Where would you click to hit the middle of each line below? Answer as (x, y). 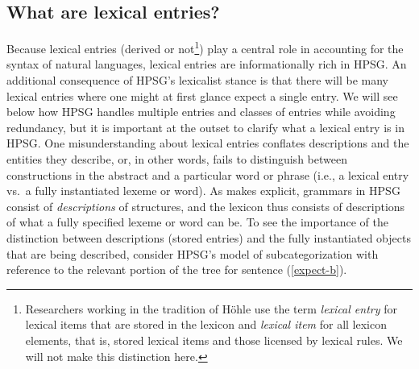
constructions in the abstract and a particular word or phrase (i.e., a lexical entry (208, 174)
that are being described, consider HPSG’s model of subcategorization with (193, 253)
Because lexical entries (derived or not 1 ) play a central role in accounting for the (205, 47)
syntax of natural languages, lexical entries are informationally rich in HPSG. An (207, 64)
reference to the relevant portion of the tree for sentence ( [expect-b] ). (177, 269)
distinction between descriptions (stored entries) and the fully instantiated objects (209, 237)
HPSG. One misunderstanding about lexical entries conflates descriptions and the (208, 143)
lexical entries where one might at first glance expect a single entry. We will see (202, 95)
